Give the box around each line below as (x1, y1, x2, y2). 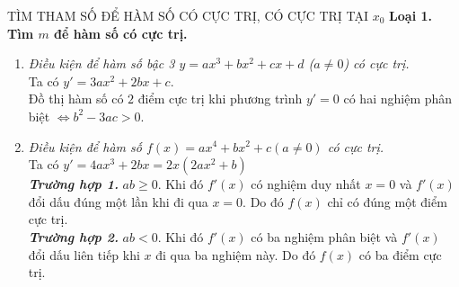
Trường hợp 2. (28, 227, 119, 246)
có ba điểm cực (358, 245, 442, 264)
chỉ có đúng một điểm (327, 192, 447, 211)
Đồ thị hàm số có (28, 89, 124, 108)
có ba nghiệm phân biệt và (251, 227, 398, 246)
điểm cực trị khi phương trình (137, 89, 303, 108)
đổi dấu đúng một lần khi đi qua (28, 192, 208, 211)
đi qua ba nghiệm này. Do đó (155, 245, 316, 264)
